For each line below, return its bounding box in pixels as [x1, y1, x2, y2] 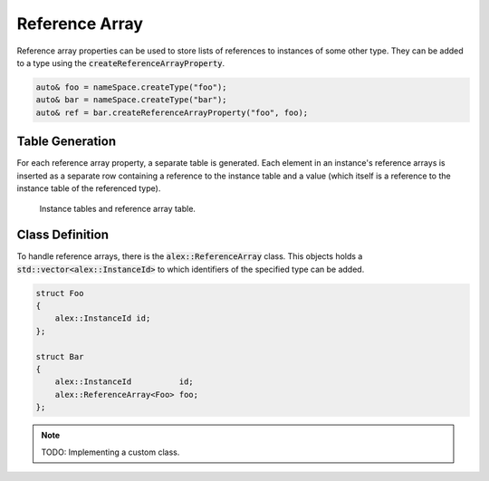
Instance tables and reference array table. [39, 204, 197, 215]
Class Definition [16, 227, 109, 243]
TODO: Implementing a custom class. [41, 447, 180, 457]
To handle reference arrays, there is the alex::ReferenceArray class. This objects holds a [16, 251, 363, 262]
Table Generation [16, 134, 117, 149]
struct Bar [35, 351, 84, 361]
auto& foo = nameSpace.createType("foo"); [35, 82, 227, 92]
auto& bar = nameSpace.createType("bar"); [35, 95, 227, 105]
